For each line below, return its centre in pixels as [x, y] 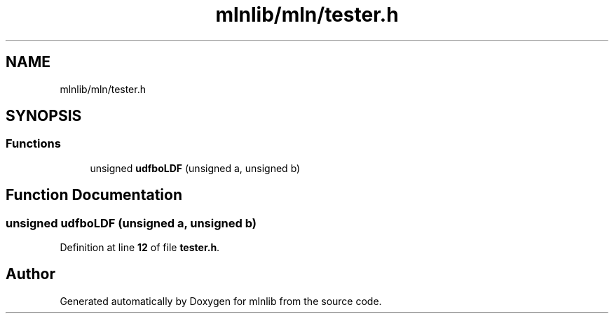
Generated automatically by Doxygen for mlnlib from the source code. [221, 301]
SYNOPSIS [44, 116]
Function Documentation [94, 195]
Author [30, 274]
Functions [33, 144]
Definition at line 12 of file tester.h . [140, 248]
